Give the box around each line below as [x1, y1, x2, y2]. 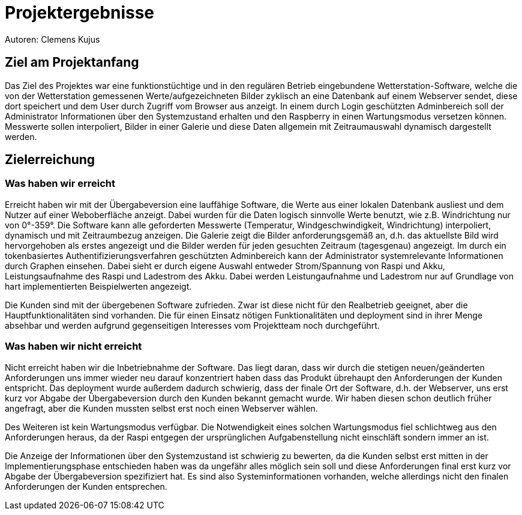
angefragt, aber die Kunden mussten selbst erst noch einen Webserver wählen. [5, 403, 318, 413]
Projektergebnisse [5, 2, 155, 23]
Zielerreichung [5, 152, 95, 168]
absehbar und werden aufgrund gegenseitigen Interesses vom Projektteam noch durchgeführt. [5, 320, 380, 331]
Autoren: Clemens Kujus [5, 34, 100, 44]
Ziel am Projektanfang [5, 55, 139, 70]
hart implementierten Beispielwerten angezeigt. [5, 281, 192, 291]
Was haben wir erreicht [5, 177, 116, 190]
